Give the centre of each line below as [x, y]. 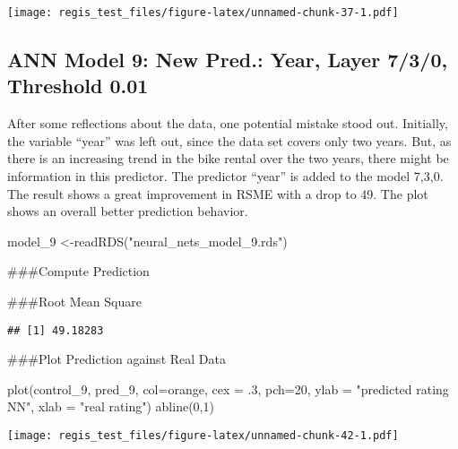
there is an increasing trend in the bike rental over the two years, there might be [228, 158]
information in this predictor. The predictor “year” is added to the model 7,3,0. [225, 176]
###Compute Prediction [78, 271]
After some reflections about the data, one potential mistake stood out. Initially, [228, 123]
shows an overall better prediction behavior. [128, 211]
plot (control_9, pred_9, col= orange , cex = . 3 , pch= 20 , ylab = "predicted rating [228, 389]
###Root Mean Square [74, 301]
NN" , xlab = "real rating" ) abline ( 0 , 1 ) [111, 406]
